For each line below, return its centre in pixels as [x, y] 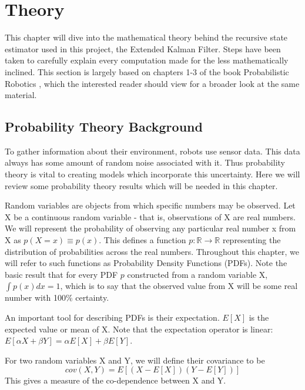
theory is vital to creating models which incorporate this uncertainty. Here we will [152, 174]
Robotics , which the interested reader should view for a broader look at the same [152, 83]
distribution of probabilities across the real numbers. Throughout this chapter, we [152, 251]
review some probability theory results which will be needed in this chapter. [141, 185]
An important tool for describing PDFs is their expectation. [112, 317]
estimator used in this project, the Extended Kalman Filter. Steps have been [143, 48]
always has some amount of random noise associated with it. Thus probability [145, 162]
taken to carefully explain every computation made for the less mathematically [147, 60]
